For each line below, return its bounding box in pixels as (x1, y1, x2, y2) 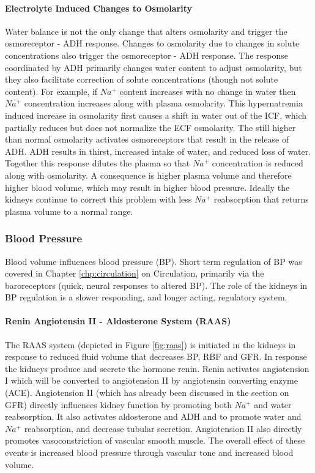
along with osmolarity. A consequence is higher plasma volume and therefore (5, 168, 292, 181)
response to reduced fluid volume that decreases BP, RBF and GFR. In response (5, 350, 307, 363)
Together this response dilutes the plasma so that (5, 157, 190, 169)
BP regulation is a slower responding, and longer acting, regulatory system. (5, 291, 287, 304)
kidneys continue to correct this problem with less (5, 193, 192, 206)
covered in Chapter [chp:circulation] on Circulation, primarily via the (5, 267, 264, 280)
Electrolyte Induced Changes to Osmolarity (5, 1, 193, 14)
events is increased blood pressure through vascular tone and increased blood (5, 446, 294, 459)
